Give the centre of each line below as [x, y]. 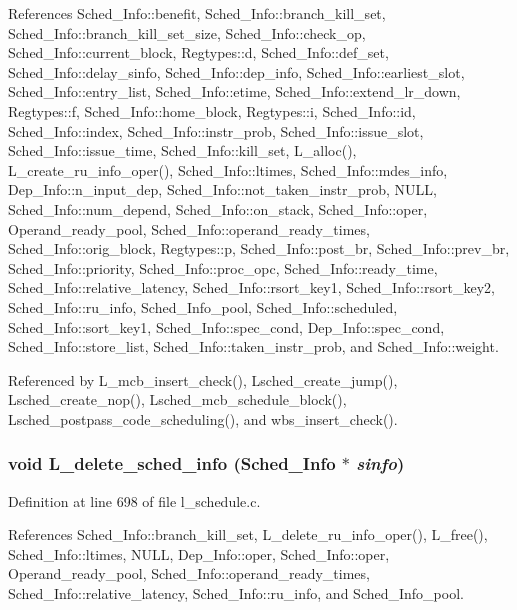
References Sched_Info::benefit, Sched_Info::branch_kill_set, [197, 13]
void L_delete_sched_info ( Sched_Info [172, 463]
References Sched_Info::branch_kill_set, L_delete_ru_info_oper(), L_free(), [248, 534]
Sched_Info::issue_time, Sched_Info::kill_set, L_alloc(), [182, 150]
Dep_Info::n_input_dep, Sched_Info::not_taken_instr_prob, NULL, [223, 189]
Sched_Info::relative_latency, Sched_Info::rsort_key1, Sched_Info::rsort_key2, [251, 287]
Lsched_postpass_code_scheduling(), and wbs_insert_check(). [203, 418]
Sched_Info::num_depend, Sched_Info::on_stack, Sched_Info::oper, [218, 208]
